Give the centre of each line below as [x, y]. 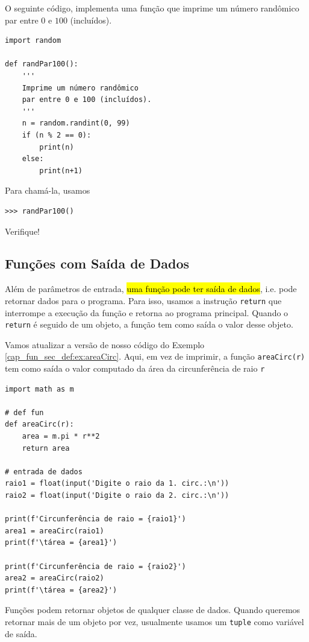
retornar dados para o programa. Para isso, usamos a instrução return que [143, 300]
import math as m [39, 389]
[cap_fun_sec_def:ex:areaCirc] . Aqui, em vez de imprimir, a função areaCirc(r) [155, 356]
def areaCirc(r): [39, 424]
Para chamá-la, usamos [48, 190]
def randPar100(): [42, 64]
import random [33, 41]
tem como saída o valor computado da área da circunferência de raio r [135, 368]
